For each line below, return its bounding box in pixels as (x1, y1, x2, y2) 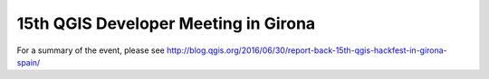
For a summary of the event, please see (16, 45, 165, 56)
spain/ (16, 57, 41, 67)
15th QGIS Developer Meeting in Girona (16, 13, 316, 33)
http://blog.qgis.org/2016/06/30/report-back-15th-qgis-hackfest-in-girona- (166, 45, 447, 56)
